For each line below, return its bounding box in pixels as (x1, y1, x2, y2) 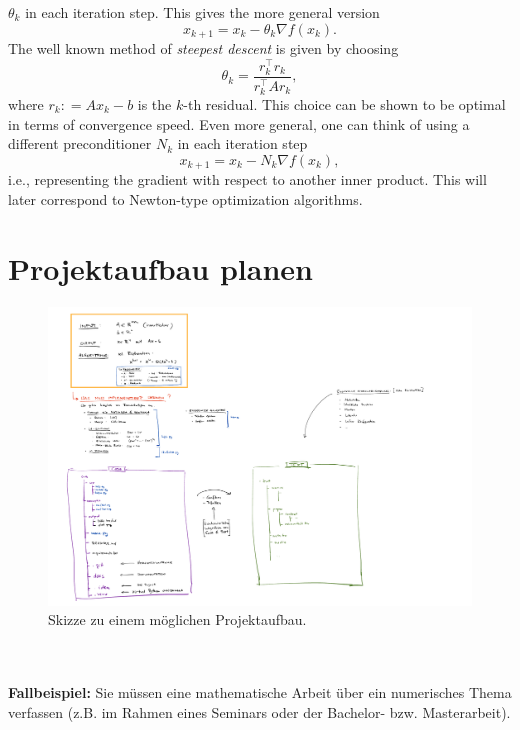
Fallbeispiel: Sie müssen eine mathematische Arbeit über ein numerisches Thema (8, 682, 512, 703)
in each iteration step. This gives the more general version (25, 2, 380, 22)
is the (137, 93, 172, 114)
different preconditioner (8, 133, 152, 154)
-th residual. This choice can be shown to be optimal (183, 93, 506, 114)
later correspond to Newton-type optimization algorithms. (8, 188, 363, 209)
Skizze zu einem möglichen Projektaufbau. (48, 609, 307, 630)
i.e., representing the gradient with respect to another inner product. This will (8, 169, 487, 190)
